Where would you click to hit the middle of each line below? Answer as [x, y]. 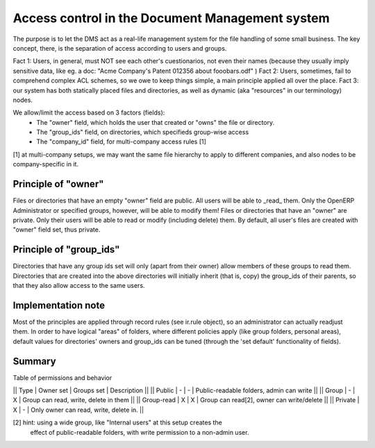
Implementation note [59, 305]
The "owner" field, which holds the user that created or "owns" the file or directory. [156, 122]
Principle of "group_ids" [66, 250]
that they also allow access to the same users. [79, 285]
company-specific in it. [46, 164]
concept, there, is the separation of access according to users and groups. [120, 48]
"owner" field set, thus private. [57, 230]
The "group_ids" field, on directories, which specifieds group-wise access [143, 132]
